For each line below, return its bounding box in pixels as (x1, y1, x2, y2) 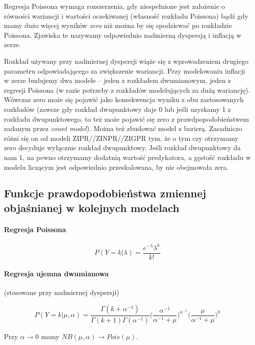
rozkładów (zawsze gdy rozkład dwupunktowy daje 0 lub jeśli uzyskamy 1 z (4, 104, 231, 114)
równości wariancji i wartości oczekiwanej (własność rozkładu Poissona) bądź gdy (4, 10, 249, 21)
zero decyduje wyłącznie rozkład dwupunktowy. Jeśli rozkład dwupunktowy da (4, 142, 241, 153)
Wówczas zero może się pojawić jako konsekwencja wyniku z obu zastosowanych (4, 94, 244, 105)
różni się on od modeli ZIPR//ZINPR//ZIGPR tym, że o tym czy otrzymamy (4, 133, 239, 143)
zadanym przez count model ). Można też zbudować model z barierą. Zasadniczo (4, 123, 242, 133)
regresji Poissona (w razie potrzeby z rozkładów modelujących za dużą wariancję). (4, 84, 250, 95)
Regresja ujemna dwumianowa (4, 268, 109, 279)
